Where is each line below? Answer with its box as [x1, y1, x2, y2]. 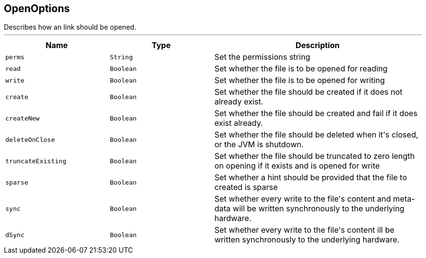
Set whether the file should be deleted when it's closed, [214, 130, 419, 140]
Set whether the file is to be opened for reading [214, 64, 388, 74]
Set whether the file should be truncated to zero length [214, 151, 415, 161]
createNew [5, 114, 40, 122]
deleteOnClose [5, 136, 55, 143]
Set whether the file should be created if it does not [214, 87, 403, 97]
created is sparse [214, 182, 278, 192]
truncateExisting [5, 157, 67, 165]
